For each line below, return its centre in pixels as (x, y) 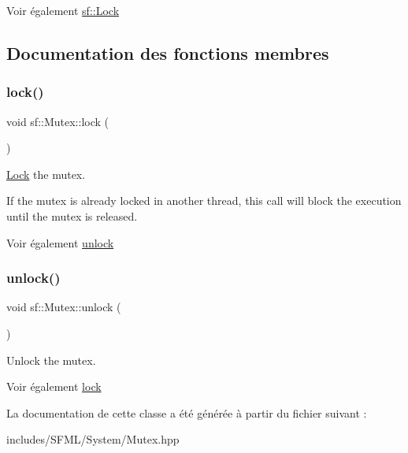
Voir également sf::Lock (63, 10)
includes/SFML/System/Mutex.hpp (93, 439)
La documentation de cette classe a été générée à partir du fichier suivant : (187, 412)
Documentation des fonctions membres (168, 52)
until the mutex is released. (72, 215)
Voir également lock (54, 386)
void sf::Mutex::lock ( (57, 121)
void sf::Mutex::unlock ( (64, 307)
